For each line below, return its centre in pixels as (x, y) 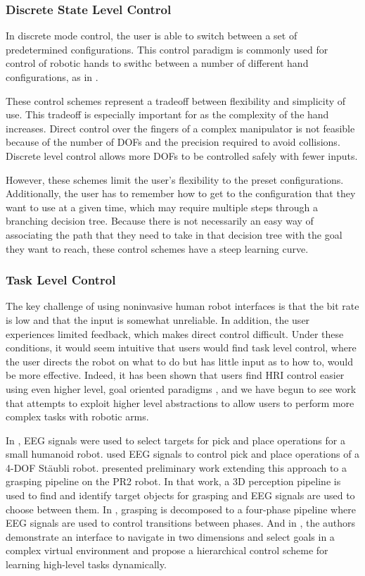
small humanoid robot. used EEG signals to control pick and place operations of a (183, 454)
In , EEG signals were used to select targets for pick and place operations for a (175, 440)
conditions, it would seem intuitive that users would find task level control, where (181, 348)
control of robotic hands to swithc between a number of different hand (157, 63)
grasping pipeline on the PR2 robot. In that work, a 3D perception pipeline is (173, 481)
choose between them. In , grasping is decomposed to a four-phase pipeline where (181, 509)
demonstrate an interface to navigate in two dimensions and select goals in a (170, 536)
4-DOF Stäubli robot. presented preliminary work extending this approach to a (177, 467)
